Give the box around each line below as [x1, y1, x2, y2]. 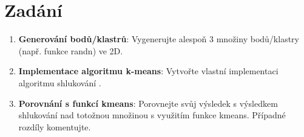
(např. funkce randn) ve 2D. [18, 44, 123, 57]
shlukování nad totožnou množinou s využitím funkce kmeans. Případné [18, 109, 286, 121]
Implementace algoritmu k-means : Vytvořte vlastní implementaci [18, 65, 279, 77]
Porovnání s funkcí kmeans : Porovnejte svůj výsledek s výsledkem [18, 97, 278, 109]
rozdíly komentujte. [18, 120, 91, 133]
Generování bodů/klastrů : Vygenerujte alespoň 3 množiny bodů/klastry [18, 33, 299, 45]
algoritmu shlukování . [18, 76, 101, 89]
